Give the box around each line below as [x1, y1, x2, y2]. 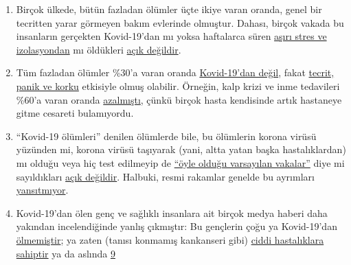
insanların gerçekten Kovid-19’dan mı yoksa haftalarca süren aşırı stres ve [16, 29, 327, 43]
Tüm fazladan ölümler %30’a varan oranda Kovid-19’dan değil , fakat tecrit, [16, 65, 335, 80]
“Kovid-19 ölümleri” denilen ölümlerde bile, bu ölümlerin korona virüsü [16, 128, 317, 143]
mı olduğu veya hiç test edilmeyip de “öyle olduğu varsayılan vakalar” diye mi [16, 155, 345, 170]
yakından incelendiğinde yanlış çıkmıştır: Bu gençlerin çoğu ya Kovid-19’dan [16, 219, 337, 233]
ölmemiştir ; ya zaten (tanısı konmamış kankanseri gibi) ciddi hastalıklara [16, 232, 324, 246]
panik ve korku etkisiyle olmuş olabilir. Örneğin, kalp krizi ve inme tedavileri [16, 78, 340, 93]
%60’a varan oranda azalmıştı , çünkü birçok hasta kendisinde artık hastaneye [16, 92, 342, 106]
